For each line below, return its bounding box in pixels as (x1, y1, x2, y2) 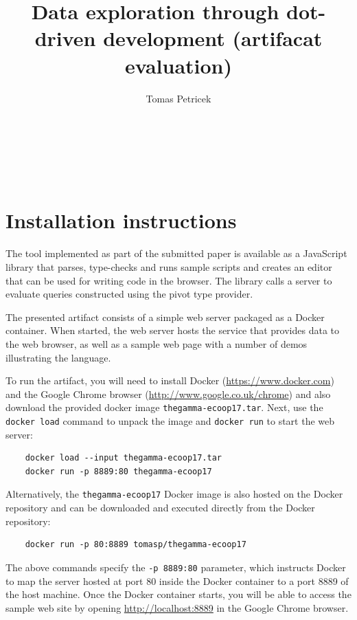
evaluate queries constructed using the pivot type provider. (5, 287, 253, 301)
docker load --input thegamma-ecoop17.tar (25, 453, 222, 463)
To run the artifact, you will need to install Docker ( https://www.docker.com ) (5, 373, 334, 388)
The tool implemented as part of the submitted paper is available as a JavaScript (5, 246, 347, 261)
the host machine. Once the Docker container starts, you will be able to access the (5, 587, 352, 601)
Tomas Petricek (146, 91, 211, 105)
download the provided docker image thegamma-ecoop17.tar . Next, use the (5, 400, 323, 414)
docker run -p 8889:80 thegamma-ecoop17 (25, 466, 212, 476)
